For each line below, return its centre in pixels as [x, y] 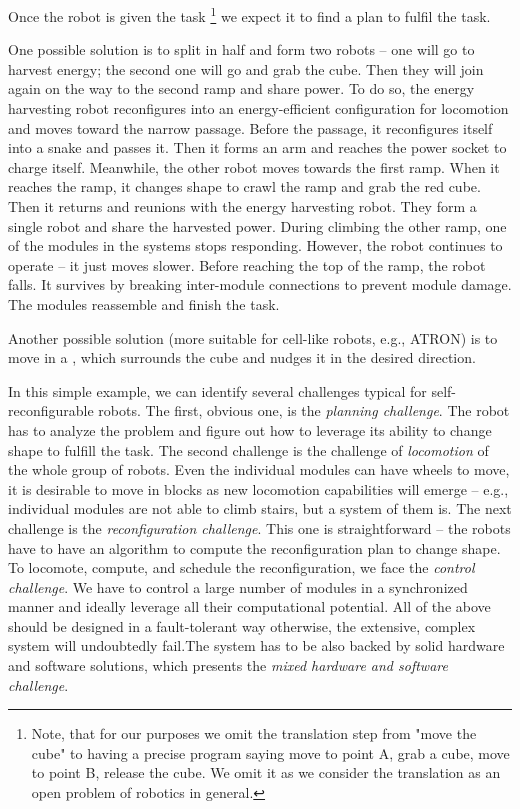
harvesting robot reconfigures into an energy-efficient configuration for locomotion [258, 108]
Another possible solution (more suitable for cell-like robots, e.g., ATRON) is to [253, 337]
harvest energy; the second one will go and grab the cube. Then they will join [246, 68]
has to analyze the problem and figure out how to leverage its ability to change [250, 429]
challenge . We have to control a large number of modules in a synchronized [238, 586]
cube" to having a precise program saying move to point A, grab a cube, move [270, 752]
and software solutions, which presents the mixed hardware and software [228, 665]
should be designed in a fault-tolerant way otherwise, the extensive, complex [242, 625]
